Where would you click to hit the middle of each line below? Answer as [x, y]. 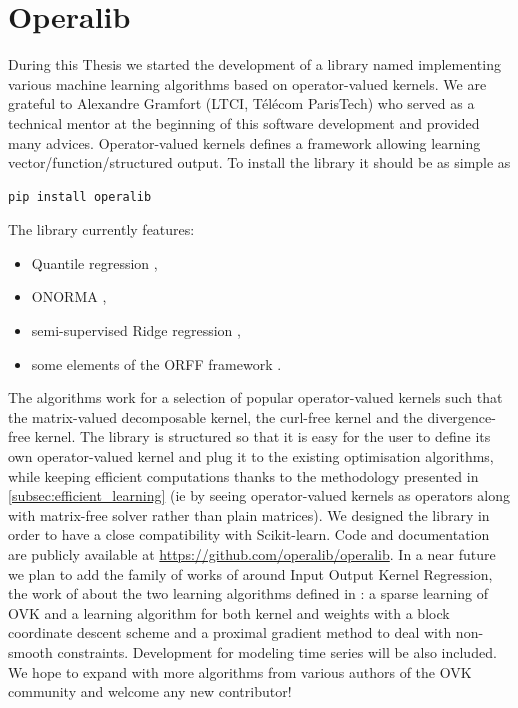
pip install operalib [80, 196]
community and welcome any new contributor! [150, 691]
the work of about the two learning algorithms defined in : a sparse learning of [248, 593]
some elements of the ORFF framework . [156, 363]
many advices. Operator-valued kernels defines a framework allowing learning [244, 142]
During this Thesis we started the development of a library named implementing [254, 64]
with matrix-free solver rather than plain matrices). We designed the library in [249, 514]
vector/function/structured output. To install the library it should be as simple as [259, 162]
